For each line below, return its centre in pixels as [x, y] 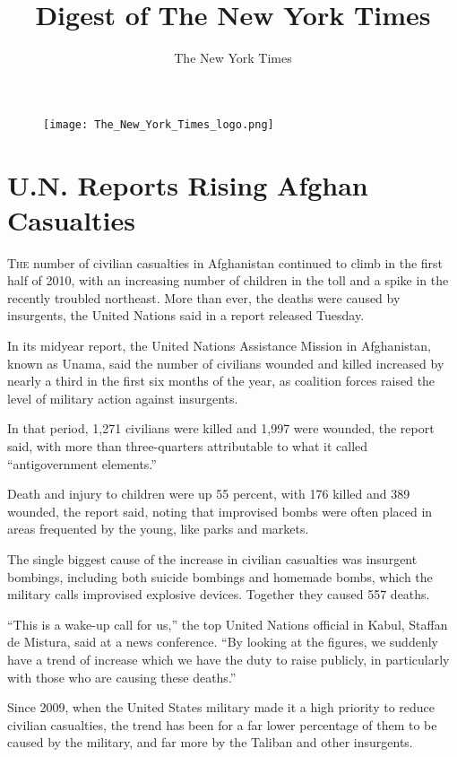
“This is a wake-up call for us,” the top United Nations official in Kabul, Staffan [228, 624]
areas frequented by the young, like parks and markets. [158, 529]
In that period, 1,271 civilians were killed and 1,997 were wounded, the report [221, 428]
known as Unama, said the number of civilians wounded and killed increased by [226, 363]
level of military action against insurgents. [123, 398]
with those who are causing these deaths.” [122, 677]
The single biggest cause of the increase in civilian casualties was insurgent [212, 559]
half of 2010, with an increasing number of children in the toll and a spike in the [228, 280]
